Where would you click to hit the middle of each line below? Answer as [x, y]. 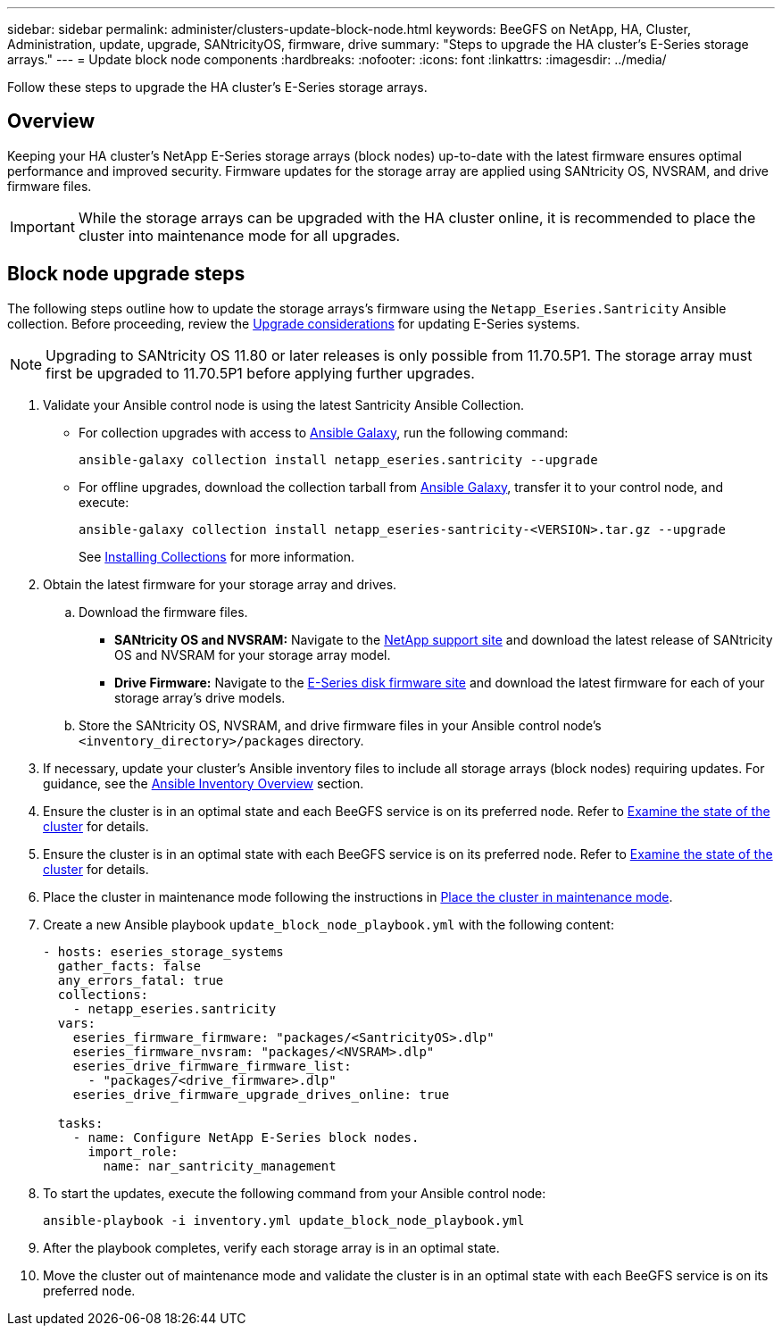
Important [42, 226]
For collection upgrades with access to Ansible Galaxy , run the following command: [324, 432]
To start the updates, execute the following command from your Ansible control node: [295, 1193]
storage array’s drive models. [200, 697]
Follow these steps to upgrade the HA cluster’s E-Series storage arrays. [217, 87]
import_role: [133, 1151]
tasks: [80, 1123]
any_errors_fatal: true [141, 980]
